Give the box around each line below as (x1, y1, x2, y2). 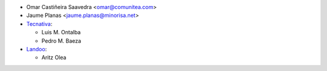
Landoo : (26, 45, 47, 52)
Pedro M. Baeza (41, 37, 82, 45)
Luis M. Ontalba (41, 29, 81, 36)
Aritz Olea (41, 54, 67, 61)
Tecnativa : (26, 20, 53, 27)
